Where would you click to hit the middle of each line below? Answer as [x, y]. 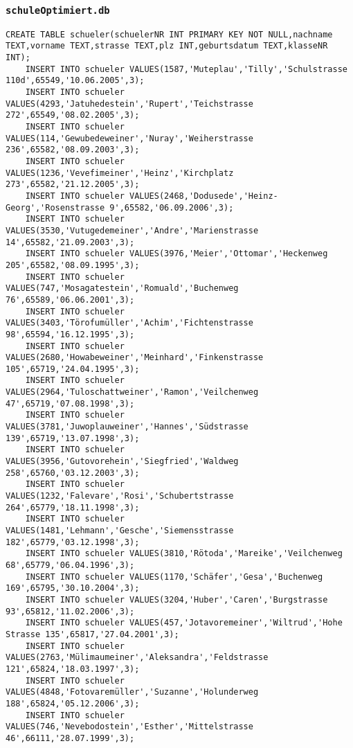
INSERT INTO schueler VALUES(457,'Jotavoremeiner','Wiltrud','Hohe [184, 623]
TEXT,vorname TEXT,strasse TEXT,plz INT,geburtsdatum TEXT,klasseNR [167, 46]
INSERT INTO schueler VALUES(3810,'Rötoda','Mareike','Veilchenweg [184, 554]
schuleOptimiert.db [58, 10]
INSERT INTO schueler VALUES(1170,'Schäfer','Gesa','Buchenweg [174, 577]
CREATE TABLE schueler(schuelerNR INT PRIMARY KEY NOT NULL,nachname [169, 34]
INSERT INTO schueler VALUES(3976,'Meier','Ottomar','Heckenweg [176, 254]
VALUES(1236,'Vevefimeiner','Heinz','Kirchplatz [120, 173]
